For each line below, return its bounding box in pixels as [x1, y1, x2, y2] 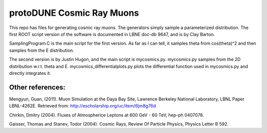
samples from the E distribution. [9, 47, 74, 53]
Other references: [9, 83, 66, 91]
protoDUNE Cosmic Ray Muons [9, 7, 139, 18]
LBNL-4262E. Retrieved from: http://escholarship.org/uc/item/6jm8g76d [9, 103, 156, 109]
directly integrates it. [9, 70, 51, 76]
